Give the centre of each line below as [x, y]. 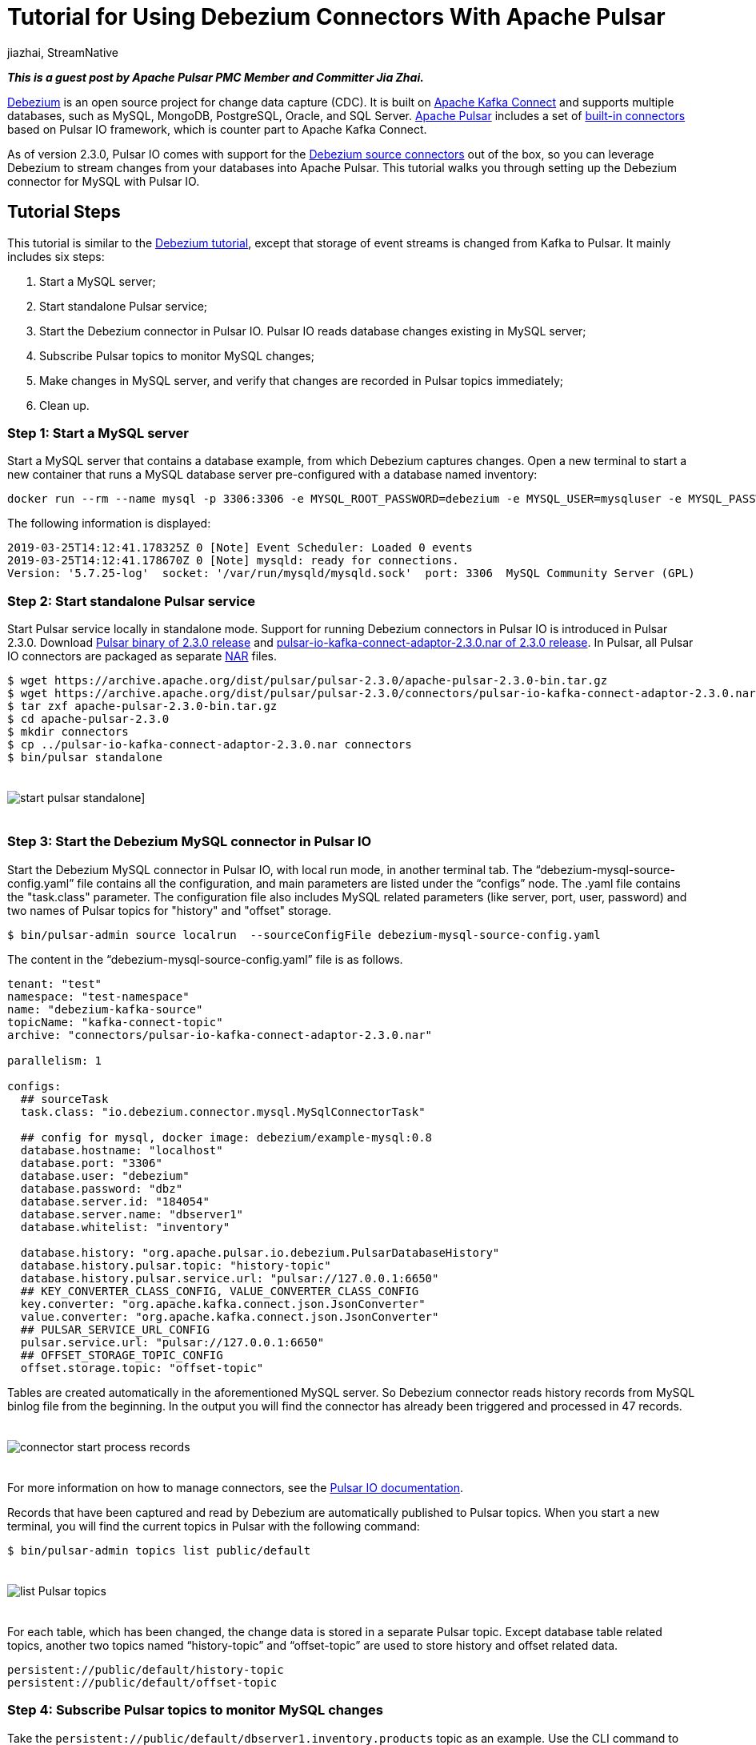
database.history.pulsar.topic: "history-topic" [176, 1265]
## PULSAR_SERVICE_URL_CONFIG [115, 1329]
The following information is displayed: [109, 523]
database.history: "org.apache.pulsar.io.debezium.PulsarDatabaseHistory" [260, 1252]
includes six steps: [56, 256]
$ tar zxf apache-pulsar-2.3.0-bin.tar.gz [142, 706]
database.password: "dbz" [102, 1188]
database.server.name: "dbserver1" [132, 1214]
